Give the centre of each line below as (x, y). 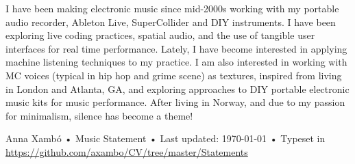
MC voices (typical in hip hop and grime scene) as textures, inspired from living (174, 75)
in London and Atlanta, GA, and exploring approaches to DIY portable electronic (177, 88)
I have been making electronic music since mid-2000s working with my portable (172, 8)
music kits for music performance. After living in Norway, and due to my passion (175, 102)
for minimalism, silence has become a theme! (99, 115)
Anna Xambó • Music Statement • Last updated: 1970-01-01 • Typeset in (166, 138)
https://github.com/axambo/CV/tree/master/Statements (127, 151)
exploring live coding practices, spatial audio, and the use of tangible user (160, 35)
